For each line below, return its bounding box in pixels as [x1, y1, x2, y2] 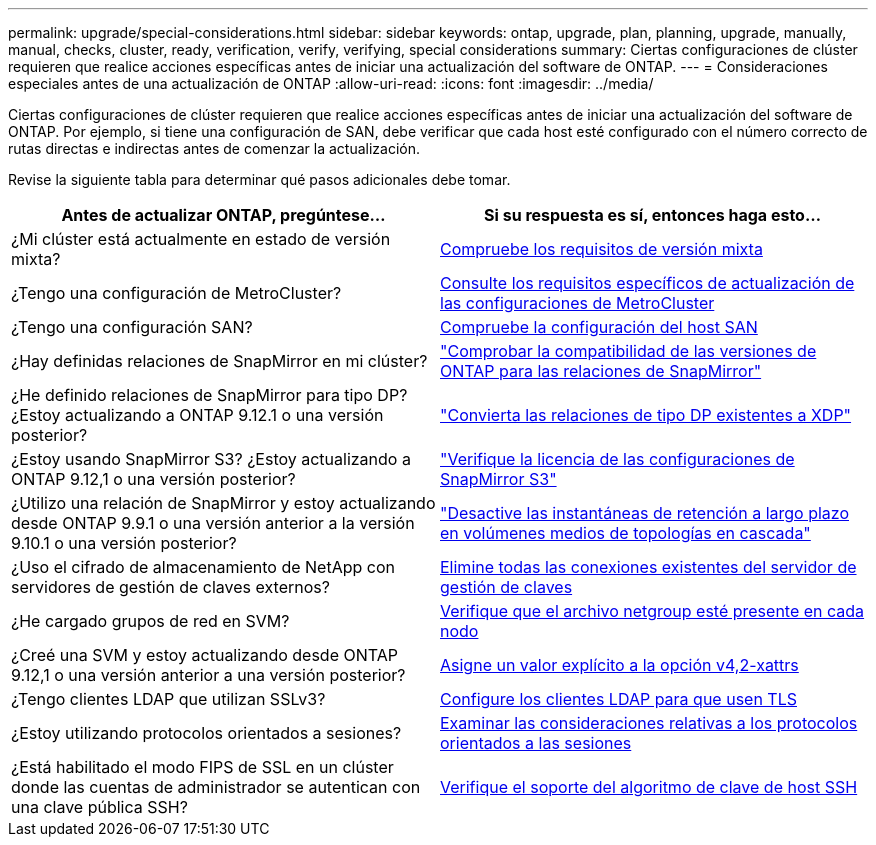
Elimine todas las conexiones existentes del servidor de [440, 557, 857, 577]
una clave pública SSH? [11, 797, 188, 817]
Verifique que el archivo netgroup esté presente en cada [440, 601, 865, 621]
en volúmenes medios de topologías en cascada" [440, 523, 811, 543]
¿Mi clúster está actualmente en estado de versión [11, 229, 391, 249]
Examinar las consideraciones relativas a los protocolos [440, 713, 858, 733]
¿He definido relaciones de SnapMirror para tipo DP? [11, 385, 408, 405]
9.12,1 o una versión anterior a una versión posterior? [11, 665, 406, 685]
